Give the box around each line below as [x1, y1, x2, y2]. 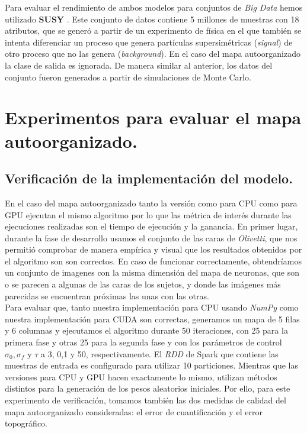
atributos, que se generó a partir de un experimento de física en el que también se [5, 24, 302, 37]
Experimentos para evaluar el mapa [5, 105, 302, 130]
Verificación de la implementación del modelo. [5, 169, 293, 188]
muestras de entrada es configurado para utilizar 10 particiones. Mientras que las [5, 359, 299, 371]
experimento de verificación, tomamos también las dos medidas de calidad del [5, 394, 286, 406]
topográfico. [5, 417, 48, 429]
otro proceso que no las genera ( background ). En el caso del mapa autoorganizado [5, 47, 300, 60]
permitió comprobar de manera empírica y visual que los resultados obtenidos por [5, 243, 302, 256]
